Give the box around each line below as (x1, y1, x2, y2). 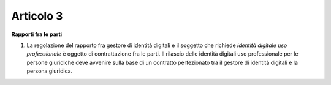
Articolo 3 (11, 9, 63, 23)
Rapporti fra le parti (11, 31, 63, 38)
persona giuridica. (26, 67, 73, 75)
